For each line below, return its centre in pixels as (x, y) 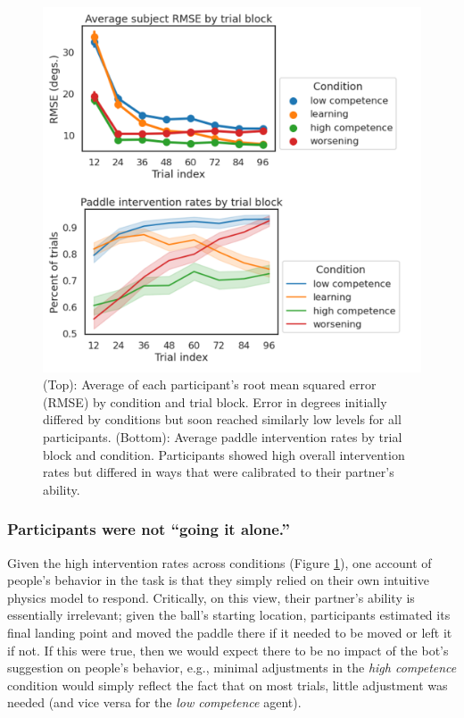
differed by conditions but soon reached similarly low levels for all (222, 419)
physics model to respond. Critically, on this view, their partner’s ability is (211, 597)
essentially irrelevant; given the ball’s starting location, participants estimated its (229, 615)
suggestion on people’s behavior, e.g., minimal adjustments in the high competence (232, 668)
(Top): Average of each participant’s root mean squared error (210, 384)
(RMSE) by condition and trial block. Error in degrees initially (215, 401)
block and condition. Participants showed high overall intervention (224, 454)
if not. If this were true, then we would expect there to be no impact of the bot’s (228, 650)
